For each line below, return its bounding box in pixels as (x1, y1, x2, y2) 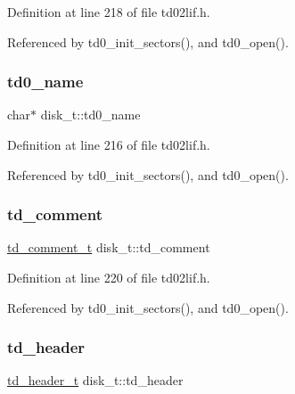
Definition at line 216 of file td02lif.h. (7, 135, 210, 153)
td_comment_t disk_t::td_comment (7, 238, 210, 257)
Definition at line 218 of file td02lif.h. (7, 3, 210, 21)
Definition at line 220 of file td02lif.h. (7, 268, 210, 286)
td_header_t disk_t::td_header (7, 371, 184, 390)
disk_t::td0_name (40, 105, 141, 124)
